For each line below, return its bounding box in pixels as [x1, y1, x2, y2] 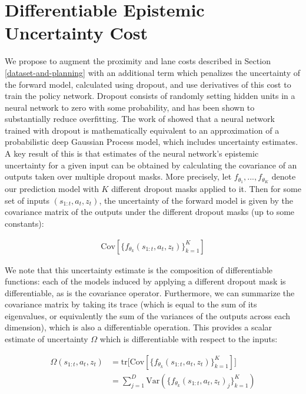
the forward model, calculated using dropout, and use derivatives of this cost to [5, 78, 291, 90]
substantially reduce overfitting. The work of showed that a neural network [5, 112, 275, 125]
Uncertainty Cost [5, 21, 148, 45]
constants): [5, 217, 44, 229]
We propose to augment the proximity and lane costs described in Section [5, 55, 271, 67]
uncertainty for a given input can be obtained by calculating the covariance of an [5, 158, 297, 171]
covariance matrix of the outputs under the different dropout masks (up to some [5, 206, 295, 218]
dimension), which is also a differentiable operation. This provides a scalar [5, 321, 272, 333]
